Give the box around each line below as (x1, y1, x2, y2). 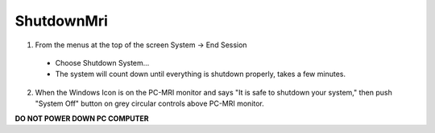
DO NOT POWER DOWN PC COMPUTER (14, 113, 149, 123)
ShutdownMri (14, 12, 109, 30)
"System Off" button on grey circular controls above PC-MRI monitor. (35, 99, 265, 108)
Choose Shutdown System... (55, 58, 150, 67)
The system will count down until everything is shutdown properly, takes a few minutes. (55, 69, 346, 79)
